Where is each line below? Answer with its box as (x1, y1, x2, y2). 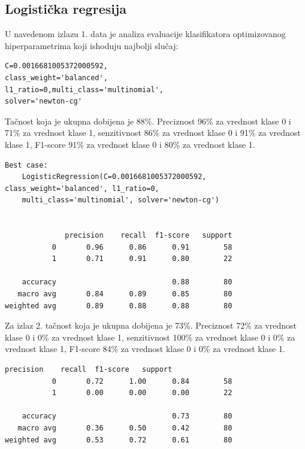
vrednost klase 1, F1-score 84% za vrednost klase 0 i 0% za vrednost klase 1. (5, 342, 285, 355)
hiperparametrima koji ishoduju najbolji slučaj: (5, 39, 179, 51)
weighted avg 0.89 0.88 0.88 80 (5, 301, 232, 310)
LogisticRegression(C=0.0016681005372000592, (22, 172, 207, 181)
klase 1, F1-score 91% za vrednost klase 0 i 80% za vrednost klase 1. (5, 138, 255, 150)
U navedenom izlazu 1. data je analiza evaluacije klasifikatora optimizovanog (5, 28, 286, 40)
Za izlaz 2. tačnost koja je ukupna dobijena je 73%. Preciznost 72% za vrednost (5, 319, 297, 332)
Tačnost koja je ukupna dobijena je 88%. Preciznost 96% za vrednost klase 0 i (5, 114, 291, 127)
